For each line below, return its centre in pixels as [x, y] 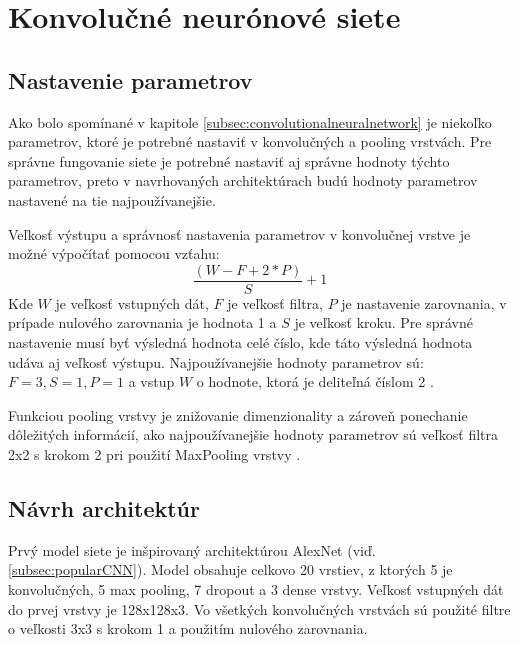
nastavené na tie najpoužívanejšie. [112, 199]
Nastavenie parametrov [130, 79]
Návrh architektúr [104, 507]
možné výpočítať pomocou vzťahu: [114, 253]
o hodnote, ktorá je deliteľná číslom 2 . [315, 381]
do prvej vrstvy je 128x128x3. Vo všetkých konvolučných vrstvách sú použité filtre [259, 608]
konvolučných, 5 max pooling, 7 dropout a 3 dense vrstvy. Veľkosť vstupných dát [256, 588]
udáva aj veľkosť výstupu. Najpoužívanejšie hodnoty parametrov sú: [216, 361]
